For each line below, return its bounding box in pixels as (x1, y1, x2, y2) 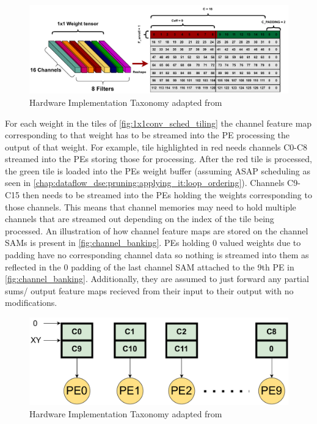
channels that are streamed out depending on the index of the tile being (5, 212, 274, 225)
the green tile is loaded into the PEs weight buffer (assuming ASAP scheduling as (5, 164, 311, 177)
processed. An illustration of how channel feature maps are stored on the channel (5, 224, 308, 237)
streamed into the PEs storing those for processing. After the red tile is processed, (5, 152, 312, 165)
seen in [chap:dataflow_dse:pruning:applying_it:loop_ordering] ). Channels (5, 176, 285, 189)
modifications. (5, 296, 57, 309)
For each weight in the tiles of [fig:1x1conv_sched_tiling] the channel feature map (5, 116, 312, 129)
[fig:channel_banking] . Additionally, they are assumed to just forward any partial (5, 272, 309, 285)
